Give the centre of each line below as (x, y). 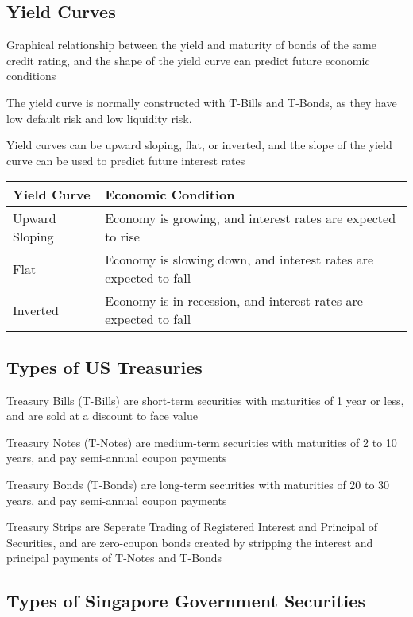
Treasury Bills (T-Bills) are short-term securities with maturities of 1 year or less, (205, 400)
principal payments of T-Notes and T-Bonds (114, 558)
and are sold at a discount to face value (102, 416)
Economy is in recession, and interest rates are (234, 301)
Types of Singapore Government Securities (186, 601)
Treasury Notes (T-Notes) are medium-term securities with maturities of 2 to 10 (202, 442)
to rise (122, 237)
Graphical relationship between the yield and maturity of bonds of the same (191, 45)
